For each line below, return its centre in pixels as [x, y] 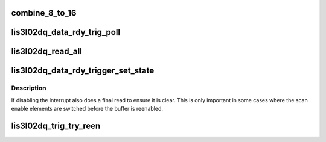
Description [29, 88]
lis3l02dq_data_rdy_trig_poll [66, 32]
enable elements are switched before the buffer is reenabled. [87, 109]
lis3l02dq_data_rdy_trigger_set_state [83, 71]
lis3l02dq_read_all [47, 51]
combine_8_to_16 [44, 13]
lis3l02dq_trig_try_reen [56, 126]
